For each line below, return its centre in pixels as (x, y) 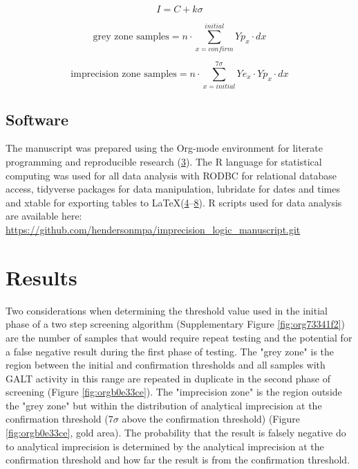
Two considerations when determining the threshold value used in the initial (167, 310)
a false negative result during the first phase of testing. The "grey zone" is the (170, 351)
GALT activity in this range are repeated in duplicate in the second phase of (168, 378)
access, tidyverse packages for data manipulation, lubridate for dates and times (173, 189)
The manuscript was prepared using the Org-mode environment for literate (164, 148)
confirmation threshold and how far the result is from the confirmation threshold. (178, 460)
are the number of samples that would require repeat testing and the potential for (179, 337)
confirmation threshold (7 (59, 419)
